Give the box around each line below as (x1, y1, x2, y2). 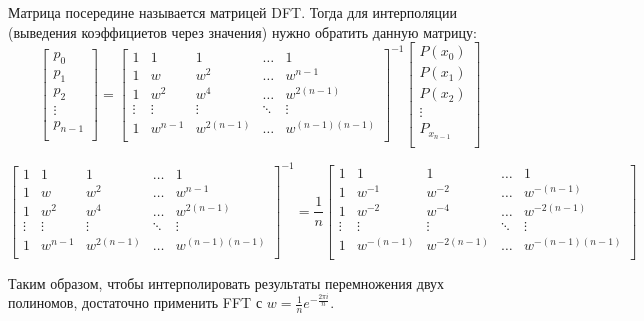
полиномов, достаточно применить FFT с (8, 292, 263, 313)
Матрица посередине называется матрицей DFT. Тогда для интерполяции (8, 2, 458, 22)
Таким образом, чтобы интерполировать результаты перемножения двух (8, 272, 445, 293)
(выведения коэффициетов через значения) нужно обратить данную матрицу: (8, 21, 477, 42)
